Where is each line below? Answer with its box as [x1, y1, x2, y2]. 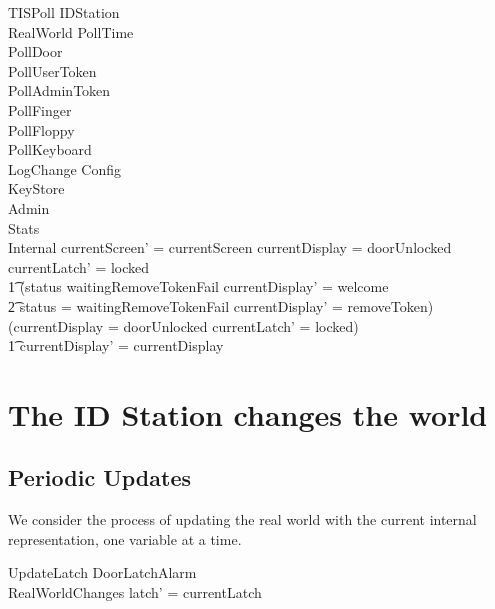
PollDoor [8, 41, 63, 62]
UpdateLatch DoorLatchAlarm [8, 562, 197, 583]
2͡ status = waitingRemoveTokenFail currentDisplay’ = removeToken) [8, 295, 434, 316]
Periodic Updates [8, 462, 192, 493]
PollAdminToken [8, 80, 111, 101]
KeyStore [8, 178, 65, 199]
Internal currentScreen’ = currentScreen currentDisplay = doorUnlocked [8, 237, 452, 258]
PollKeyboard [8, 139, 92, 160]
